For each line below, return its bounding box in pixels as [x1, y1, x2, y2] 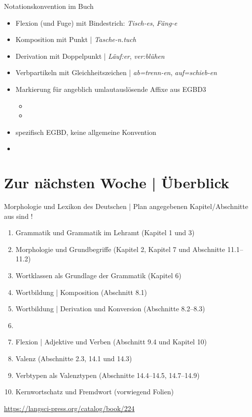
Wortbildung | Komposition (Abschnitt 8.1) [15, 287, 147, 297]
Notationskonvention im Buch [4, 1, 94, 11]
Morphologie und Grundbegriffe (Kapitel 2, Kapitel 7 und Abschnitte [15, 244, 225, 254]
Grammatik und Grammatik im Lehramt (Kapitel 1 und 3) [15, 227, 195, 238]
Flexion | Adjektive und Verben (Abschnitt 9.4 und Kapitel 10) [15, 336, 207, 347]
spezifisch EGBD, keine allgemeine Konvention [15, 126, 156, 137]
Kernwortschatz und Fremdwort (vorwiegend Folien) [15, 386, 174, 397]
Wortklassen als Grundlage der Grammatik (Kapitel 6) [15, 270, 181, 281]
